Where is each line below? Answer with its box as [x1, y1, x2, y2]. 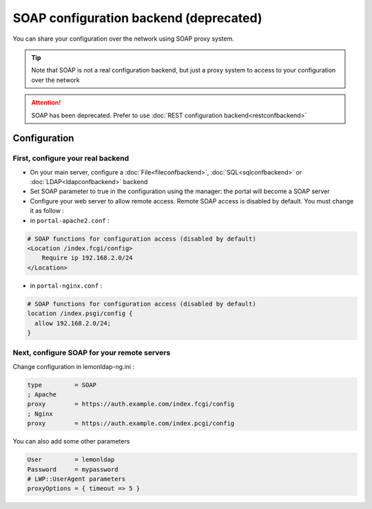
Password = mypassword [27, 466, 118, 473]
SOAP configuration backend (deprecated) [12, 10, 262, 26]
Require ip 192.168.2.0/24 [41, 254, 134, 262]
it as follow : [30, 207, 65, 215]
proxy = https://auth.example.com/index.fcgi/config [27, 400, 235, 408]
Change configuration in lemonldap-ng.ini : [12, 362, 134, 370]
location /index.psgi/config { [27, 310, 134, 317]
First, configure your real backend [12, 154, 130, 163]
